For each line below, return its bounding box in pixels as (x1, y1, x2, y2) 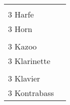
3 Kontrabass (8, 87, 54, 98)
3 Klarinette (8, 55, 50, 66)
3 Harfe (8, 8, 34, 20)
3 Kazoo (8, 40, 37, 52)
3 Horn (8, 23, 32, 34)
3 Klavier (8, 72, 40, 84)
